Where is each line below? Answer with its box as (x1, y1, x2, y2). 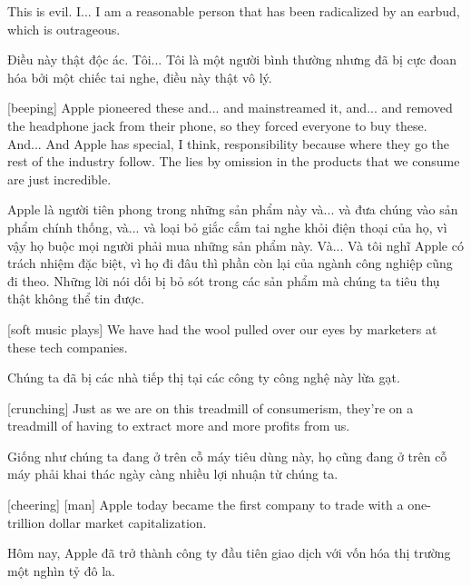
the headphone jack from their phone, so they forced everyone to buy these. (7, 115, 427, 134)
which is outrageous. (7, 19, 121, 38)
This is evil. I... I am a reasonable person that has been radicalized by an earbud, (7, 2, 460, 20)
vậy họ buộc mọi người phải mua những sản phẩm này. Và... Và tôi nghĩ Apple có (7, 235, 464, 254)
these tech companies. (7, 337, 128, 356)
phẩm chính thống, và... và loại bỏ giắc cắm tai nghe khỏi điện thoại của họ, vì (7, 217, 447, 236)
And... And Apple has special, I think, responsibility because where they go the (7, 134, 449, 153)
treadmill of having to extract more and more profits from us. (7, 416, 350, 435)
